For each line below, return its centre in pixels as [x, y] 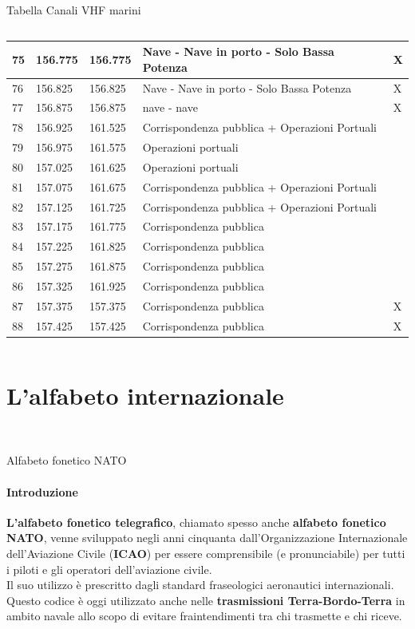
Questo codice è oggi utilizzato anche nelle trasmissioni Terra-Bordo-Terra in [206, 600]
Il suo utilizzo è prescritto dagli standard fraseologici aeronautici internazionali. [200, 585]
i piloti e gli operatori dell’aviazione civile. [109, 569]
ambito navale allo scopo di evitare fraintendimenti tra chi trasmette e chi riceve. [204, 616]
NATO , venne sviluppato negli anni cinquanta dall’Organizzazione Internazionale [207, 538]
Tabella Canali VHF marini [74, 10]
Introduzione [42, 491]
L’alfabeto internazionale [145, 395]
